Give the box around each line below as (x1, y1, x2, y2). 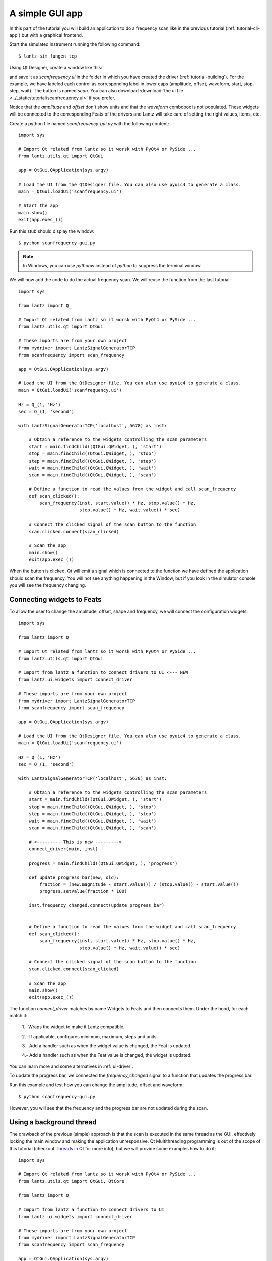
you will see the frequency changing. (9, 582, 86, 588)
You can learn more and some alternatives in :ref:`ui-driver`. (9, 1063, 133, 1069)
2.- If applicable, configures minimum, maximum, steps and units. (22, 1033, 158, 1039)
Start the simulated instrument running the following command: (9, 41, 141, 47)
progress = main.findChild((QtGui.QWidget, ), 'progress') (28, 860, 178, 866)
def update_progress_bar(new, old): (28, 874, 119, 880)
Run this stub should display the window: (9, 228, 95, 234)
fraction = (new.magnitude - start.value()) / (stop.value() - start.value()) (39, 882, 239, 887)
